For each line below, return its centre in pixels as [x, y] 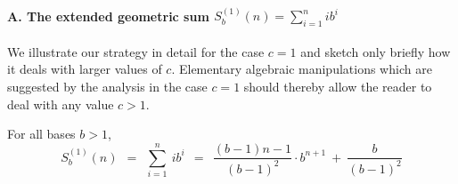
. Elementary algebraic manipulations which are [302, 69]
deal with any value [61, 104]
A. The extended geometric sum [108, 16]
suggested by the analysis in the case [107, 86]
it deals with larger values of [85, 69]
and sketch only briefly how [376, 51]
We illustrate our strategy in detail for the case [136, 51]
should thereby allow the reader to [338, 86]
